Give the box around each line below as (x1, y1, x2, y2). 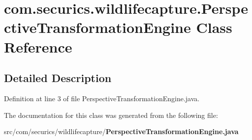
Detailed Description (4, 70, 112, 85)
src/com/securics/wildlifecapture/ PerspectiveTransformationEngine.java (4, 126, 239, 137)
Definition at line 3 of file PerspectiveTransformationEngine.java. (4, 93, 200, 103)
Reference (4, 36, 72, 56)
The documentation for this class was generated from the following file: (4, 110, 218, 120)
